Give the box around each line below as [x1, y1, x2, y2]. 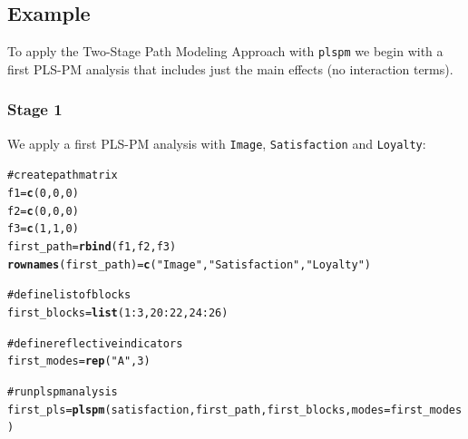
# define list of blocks [7, 288, 132, 302]
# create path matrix [7, 169, 118, 182]
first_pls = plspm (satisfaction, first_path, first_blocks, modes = [7, 403, 391, 416]
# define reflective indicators [7, 337, 183, 350]
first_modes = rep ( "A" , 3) [7, 355, 151, 368]
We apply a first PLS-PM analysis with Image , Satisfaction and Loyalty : [7, 133, 426, 152]
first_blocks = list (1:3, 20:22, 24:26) [7, 306, 229, 319]
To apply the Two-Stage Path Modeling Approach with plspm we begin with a [7, 42, 444, 61]
